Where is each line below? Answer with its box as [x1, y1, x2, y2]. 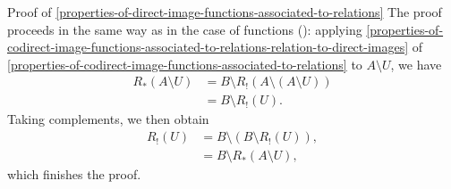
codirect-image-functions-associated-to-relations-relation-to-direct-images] [7, 37, 409, 56]
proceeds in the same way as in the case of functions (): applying [7, 20, 362, 38]
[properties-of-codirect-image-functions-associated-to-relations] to [7, 54, 362, 73]
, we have [390, 54, 442, 73]
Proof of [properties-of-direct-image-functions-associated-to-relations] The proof [7, 3, 442, 21]
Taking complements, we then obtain [7, 110, 209, 128]
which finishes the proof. [7, 165, 141, 184]
